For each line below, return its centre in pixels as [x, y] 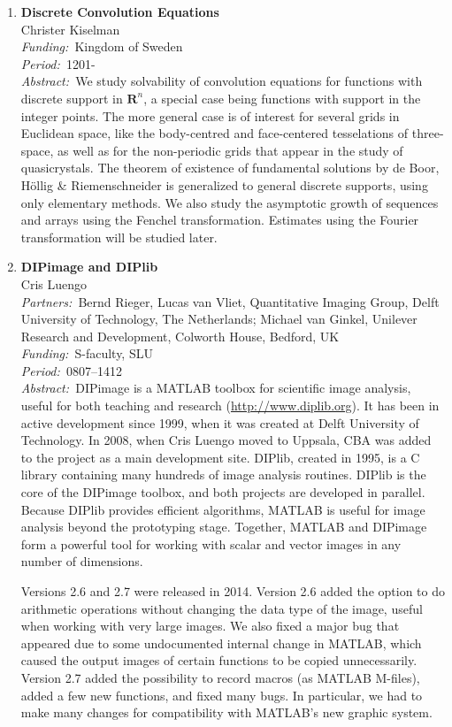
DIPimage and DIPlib [89, 267]
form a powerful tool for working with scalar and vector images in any [211, 543]
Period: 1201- [58, 63]
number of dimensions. [82, 561]
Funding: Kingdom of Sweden [102, 46]
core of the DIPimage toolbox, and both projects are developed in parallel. [223, 492]
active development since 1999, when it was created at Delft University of [220, 422]
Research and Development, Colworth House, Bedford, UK [180, 336]
